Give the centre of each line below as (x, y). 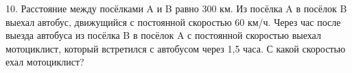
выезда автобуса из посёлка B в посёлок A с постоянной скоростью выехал (163, 35)
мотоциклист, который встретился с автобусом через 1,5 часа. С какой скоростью (176, 48)
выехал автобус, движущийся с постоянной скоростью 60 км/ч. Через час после (173, 21)
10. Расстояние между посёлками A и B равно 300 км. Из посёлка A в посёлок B (176, 8)
